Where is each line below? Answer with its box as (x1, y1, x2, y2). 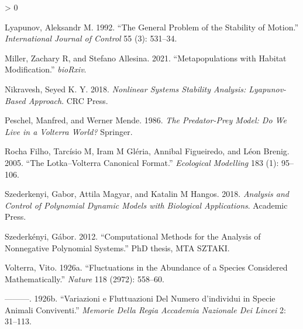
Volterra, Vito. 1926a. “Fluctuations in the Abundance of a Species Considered (5, 261, 288, 273)
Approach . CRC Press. (28, 94, 108, 106)
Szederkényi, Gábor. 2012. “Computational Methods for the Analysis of (5, 230, 261, 242)
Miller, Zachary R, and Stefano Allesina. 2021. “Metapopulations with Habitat (5, 51, 287, 64)
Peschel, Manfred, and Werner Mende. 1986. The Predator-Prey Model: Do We (5, 114, 287, 126)
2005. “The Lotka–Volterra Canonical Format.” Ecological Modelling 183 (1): (5, 156, 279, 168)
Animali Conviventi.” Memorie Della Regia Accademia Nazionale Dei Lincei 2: (5, 303, 286, 316)
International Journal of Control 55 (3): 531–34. (5, 32, 177, 44)
